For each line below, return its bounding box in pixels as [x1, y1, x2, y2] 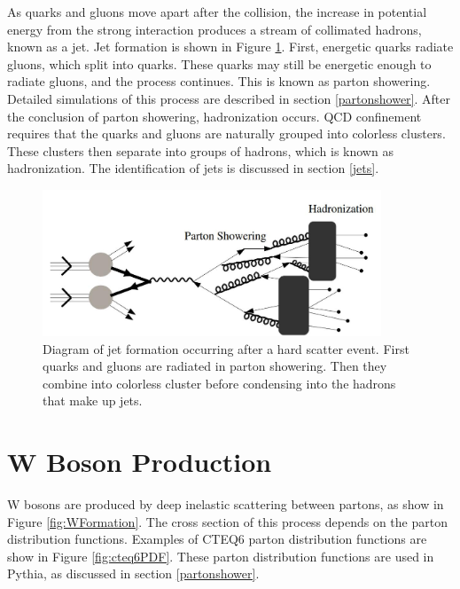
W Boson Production [7, 444, 272, 480]
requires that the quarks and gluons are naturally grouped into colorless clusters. [7, 124, 446, 143]
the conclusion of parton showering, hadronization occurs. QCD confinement [7, 106, 422, 125]
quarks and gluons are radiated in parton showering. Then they [43, 357, 387, 375]
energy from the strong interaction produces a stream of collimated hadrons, [7, 20, 422, 38]
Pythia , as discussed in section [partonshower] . [7, 564, 260, 583]
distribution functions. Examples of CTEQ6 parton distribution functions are [7, 530, 427, 548]
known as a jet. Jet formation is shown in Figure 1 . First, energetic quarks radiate [7, 37, 454, 56]
